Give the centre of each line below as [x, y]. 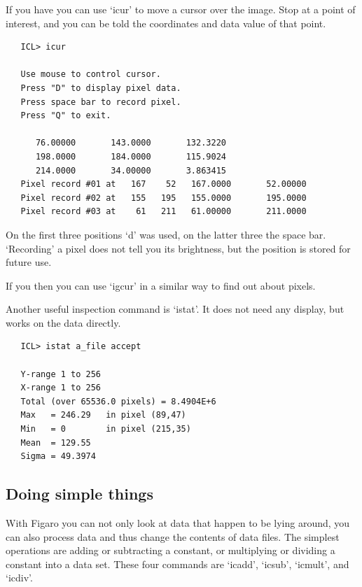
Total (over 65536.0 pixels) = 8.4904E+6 [118, 401]
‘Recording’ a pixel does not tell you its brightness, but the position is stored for [178, 248]
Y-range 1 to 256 [61, 374]
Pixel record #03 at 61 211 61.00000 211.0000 [163, 212]
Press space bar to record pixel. [101, 102]
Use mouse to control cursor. [91, 75]
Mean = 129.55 [56, 443]
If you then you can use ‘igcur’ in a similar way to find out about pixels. [161, 285]
